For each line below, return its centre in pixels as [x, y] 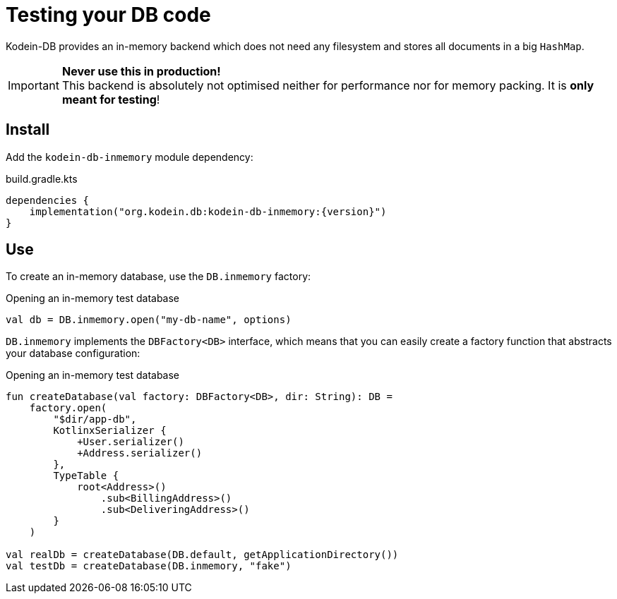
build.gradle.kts [42, 179]
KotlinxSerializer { [110, 431]
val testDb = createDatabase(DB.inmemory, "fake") [149, 566]
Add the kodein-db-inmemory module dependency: [130, 157]
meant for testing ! [111, 99]
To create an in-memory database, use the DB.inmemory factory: [158, 277]
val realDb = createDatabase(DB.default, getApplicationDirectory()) [202, 555]
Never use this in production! [141, 71]
